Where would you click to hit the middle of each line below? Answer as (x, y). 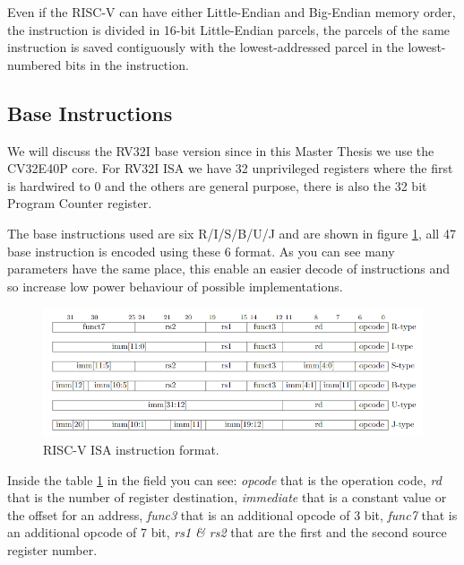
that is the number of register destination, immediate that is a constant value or (227, 497)
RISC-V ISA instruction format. (131, 449)
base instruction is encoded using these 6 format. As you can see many (201, 251)
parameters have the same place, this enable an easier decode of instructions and (229, 269)
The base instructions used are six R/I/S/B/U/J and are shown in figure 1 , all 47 (232, 233)
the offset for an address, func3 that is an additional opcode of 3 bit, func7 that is (232, 514)
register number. (52, 549)
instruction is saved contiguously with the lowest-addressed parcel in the (206, 47)
